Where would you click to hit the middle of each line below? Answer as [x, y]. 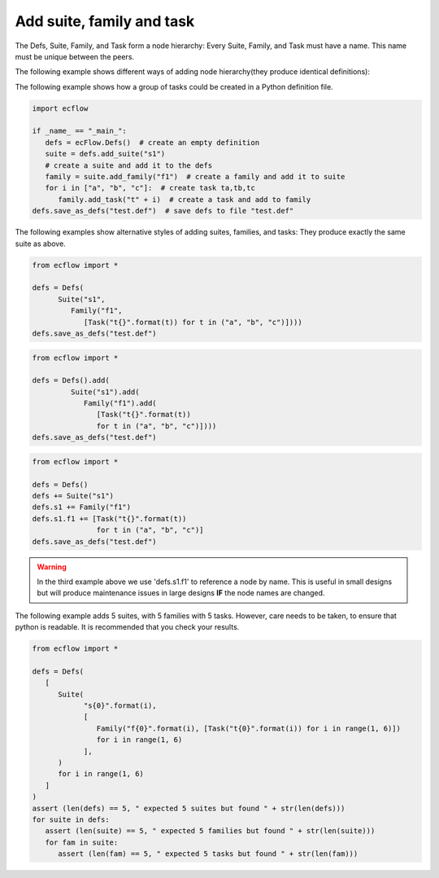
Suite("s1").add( [105, 392]
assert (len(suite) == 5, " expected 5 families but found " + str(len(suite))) [210, 831]
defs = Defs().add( [71, 380]
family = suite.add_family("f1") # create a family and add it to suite [195, 177]
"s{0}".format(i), [120, 706]
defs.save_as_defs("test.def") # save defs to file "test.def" [163, 211]
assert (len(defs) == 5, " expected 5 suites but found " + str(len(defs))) [189, 808]
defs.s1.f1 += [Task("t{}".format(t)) [109, 518]
